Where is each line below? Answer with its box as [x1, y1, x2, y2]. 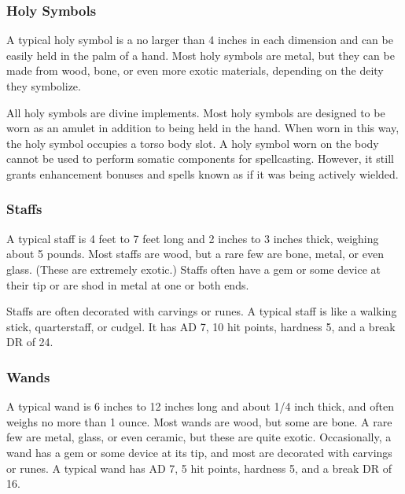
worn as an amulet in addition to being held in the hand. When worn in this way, [6, 120, 399, 136]
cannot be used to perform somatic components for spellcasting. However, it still [6, 150, 394, 167]
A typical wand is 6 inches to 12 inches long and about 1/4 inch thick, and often [6, 398, 394, 415]
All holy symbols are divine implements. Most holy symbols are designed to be [6, 104, 385, 120]
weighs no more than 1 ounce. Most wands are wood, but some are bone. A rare [6, 413, 392, 429]
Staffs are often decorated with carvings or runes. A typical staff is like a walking [6, 303, 397, 319]
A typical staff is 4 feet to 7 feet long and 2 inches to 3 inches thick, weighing [6, 230, 379, 246]
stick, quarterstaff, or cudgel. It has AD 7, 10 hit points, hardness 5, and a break [6, 318, 396, 334]
